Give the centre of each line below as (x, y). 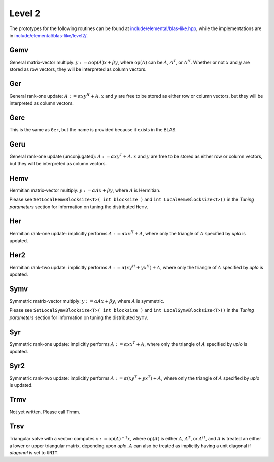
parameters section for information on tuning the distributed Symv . (79, 317)
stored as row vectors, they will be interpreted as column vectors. (78, 69)
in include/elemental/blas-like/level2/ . (49, 35)
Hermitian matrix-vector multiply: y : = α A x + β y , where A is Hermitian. (85, 190)
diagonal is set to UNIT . (34, 452)
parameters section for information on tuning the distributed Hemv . (79, 207)
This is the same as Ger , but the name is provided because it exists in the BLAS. (93, 130)
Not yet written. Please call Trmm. (45, 412)
